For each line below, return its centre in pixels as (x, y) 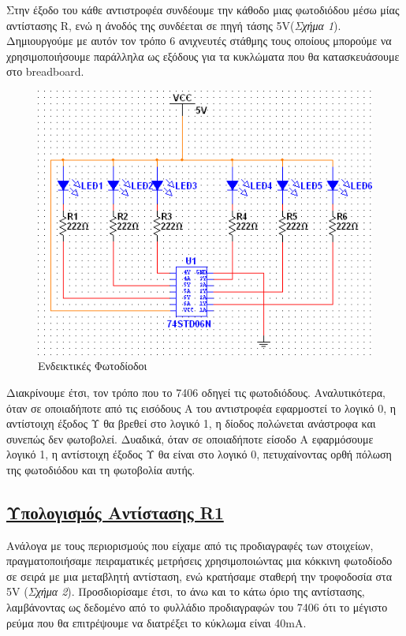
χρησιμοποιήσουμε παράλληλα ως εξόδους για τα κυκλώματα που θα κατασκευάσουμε (203, 56)
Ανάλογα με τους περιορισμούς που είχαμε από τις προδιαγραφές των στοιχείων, (190, 545)
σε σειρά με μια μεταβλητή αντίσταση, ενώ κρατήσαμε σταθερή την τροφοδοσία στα (199, 576)
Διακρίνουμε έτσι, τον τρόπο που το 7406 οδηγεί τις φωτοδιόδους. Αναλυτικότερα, (196, 392)
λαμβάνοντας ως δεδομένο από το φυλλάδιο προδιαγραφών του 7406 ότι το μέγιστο (197, 607)
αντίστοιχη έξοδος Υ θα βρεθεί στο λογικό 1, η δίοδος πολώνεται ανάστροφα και (191, 423)
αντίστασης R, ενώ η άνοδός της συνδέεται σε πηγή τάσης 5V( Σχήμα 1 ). (174, 25)
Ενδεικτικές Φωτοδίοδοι (93, 366)
